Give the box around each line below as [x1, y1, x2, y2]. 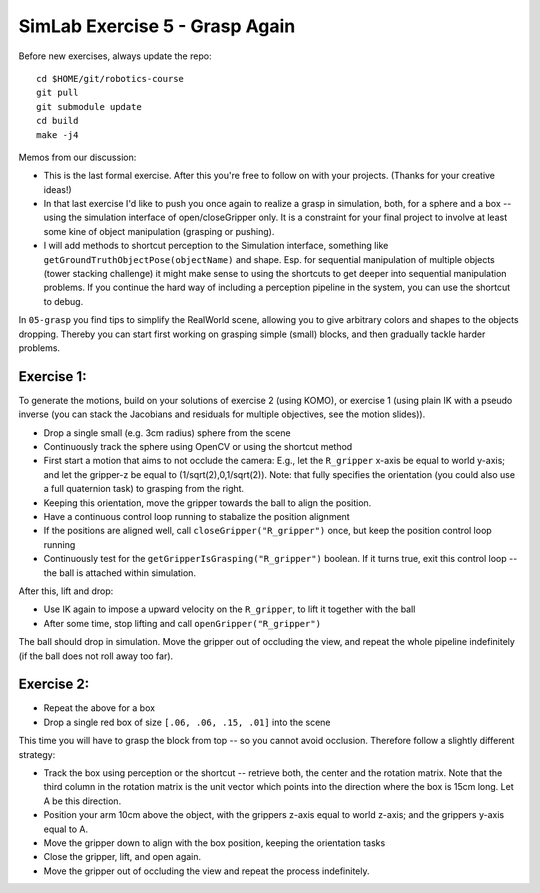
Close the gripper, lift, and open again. [43, 851, 202, 863]
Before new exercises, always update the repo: [18, 50, 212, 62]
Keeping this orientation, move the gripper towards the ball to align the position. [43, 496, 372, 509]
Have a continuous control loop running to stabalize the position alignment [43, 511, 350, 522]
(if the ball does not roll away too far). [18, 650, 174, 662]
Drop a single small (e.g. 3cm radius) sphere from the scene [43, 426, 291, 439]
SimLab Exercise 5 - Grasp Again [18, 15, 296, 37]
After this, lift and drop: [18, 585, 114, 597]
